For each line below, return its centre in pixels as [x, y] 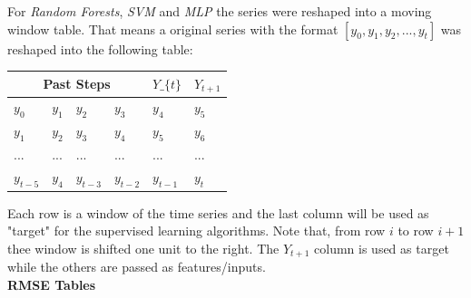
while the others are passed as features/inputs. [137, 267]
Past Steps [77, 84]
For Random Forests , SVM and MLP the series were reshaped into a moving [220, 11]
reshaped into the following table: [100, 48]
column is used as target [382, 248]
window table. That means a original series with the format [173, 29]
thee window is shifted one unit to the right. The [143, 248]
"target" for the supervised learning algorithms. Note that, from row [196, 231]
